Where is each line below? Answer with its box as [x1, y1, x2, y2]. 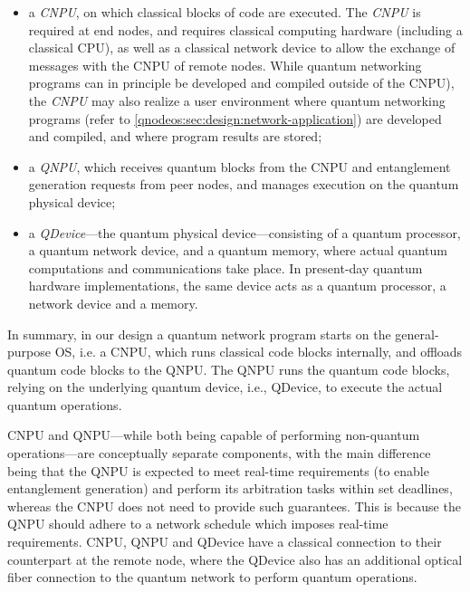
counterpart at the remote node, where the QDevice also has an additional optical [7, 549, 463, 568]
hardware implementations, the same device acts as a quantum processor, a [28, 276, 446, 295]
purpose [7, 342, 51, 361]
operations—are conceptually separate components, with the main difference [7, 444, 431, 463]
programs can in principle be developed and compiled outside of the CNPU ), [28, 73, 455, 92]
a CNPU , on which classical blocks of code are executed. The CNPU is [28, 3, 421, 21]
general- [395, 324, 439, 343]
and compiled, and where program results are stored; [28, 127, 322, 146]
